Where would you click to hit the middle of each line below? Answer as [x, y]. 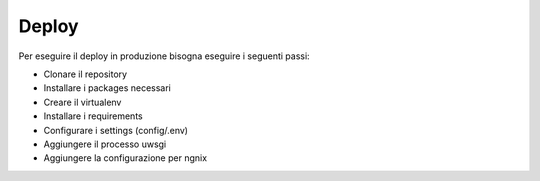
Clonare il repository [85, 74]
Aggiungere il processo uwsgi [105, 144]
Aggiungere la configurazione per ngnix [125, 158]
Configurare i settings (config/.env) [116, 130]
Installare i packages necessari [107, 88]
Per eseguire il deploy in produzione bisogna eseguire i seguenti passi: [164, 56]
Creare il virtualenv [82, 102]
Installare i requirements [93, 116]
